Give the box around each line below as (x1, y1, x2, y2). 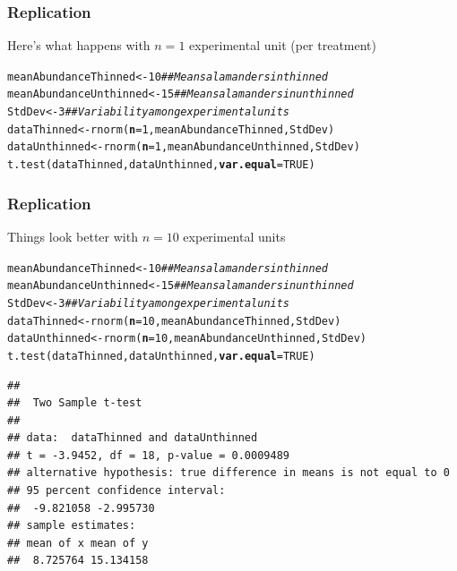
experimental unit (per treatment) (189, 36, 377, 55)
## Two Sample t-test (7, 396, 142, 410)
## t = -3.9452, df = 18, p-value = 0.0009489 (7, 448, 289, 462)
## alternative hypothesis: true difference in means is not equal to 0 (7, 466, 450, 480)
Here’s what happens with (7, 36, 151, 55)
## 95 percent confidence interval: (7, 484, 226, 498)
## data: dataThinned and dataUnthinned (7, 431, 258, 445)
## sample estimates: (7, 519, 136, 533)
